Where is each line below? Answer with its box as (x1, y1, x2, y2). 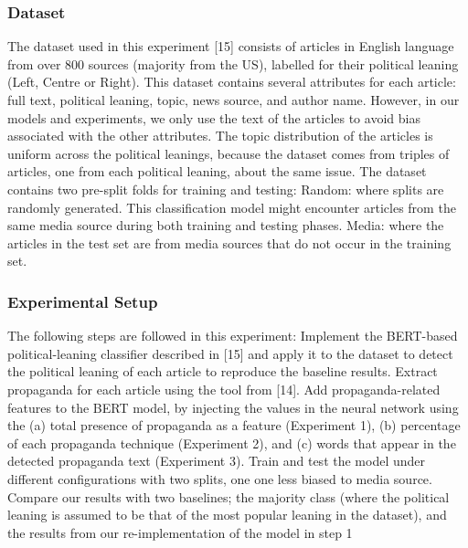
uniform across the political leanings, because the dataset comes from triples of (7, 143, 450, 163)
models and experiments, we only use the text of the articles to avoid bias (7, 108, 420, 127)
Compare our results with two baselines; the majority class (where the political (7, 487, 450, 506)
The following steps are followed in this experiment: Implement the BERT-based (7, 326, 458, 345)
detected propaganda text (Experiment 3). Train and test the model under (7, 451, 426, 470)
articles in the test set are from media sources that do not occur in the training (7, 233, 452, 252)
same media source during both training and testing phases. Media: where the (7, 216, 444, 235)
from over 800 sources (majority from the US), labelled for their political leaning (7, 54, 459, 73)
